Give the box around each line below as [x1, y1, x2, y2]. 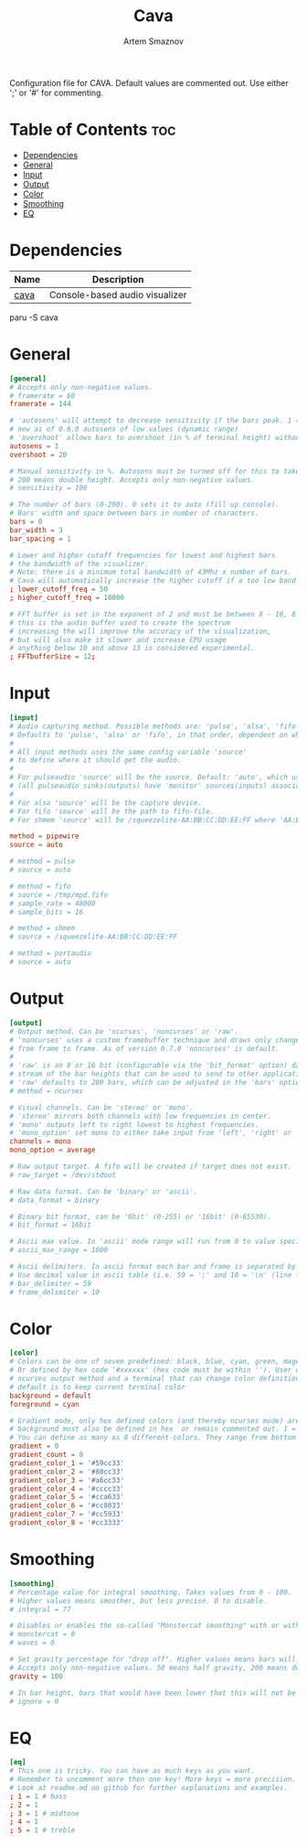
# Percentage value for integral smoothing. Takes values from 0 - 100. [9, 1588, 292, 1597]
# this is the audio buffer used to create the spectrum [9, 618, 231, 627]
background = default [9, 1391, 92, 1400]
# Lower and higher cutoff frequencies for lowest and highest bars [9, 551, 276, 560]
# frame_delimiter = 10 [9, 1287, 101, 1297]
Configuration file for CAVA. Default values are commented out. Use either [9, 77, 290, 88]
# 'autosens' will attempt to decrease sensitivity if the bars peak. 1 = [9, 416, 301, 425]
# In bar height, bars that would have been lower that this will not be [9, 1688, 297, 1698]
